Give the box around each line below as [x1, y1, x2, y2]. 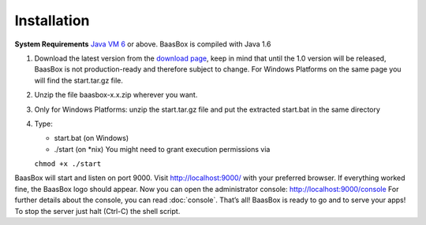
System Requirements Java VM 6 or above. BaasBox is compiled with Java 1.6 [14, 39, 271, 49]
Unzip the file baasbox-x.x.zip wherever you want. [34, 90, 198, 100]
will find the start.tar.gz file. [34, 76, 124, 85]
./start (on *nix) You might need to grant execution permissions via [54, 144, 271, 153]
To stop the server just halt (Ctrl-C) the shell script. [14, 206, 181, 216]
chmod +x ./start [34, 160, 102, 168]
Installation [14, 12, 90, 29]
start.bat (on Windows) [54, 134, 129, 143]
